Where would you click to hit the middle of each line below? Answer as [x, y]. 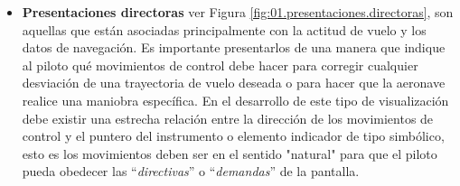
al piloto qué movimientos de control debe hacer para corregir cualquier [220, 65]
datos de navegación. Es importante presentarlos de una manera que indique [234, 47]
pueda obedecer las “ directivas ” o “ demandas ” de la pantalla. [191, 171]
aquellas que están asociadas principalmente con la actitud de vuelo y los [224, 29]
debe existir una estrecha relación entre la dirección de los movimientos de [228, 118]
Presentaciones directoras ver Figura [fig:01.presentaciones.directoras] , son [238, 12]
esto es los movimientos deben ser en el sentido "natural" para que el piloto [230, 153]
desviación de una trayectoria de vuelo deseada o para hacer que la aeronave [234, 83]
